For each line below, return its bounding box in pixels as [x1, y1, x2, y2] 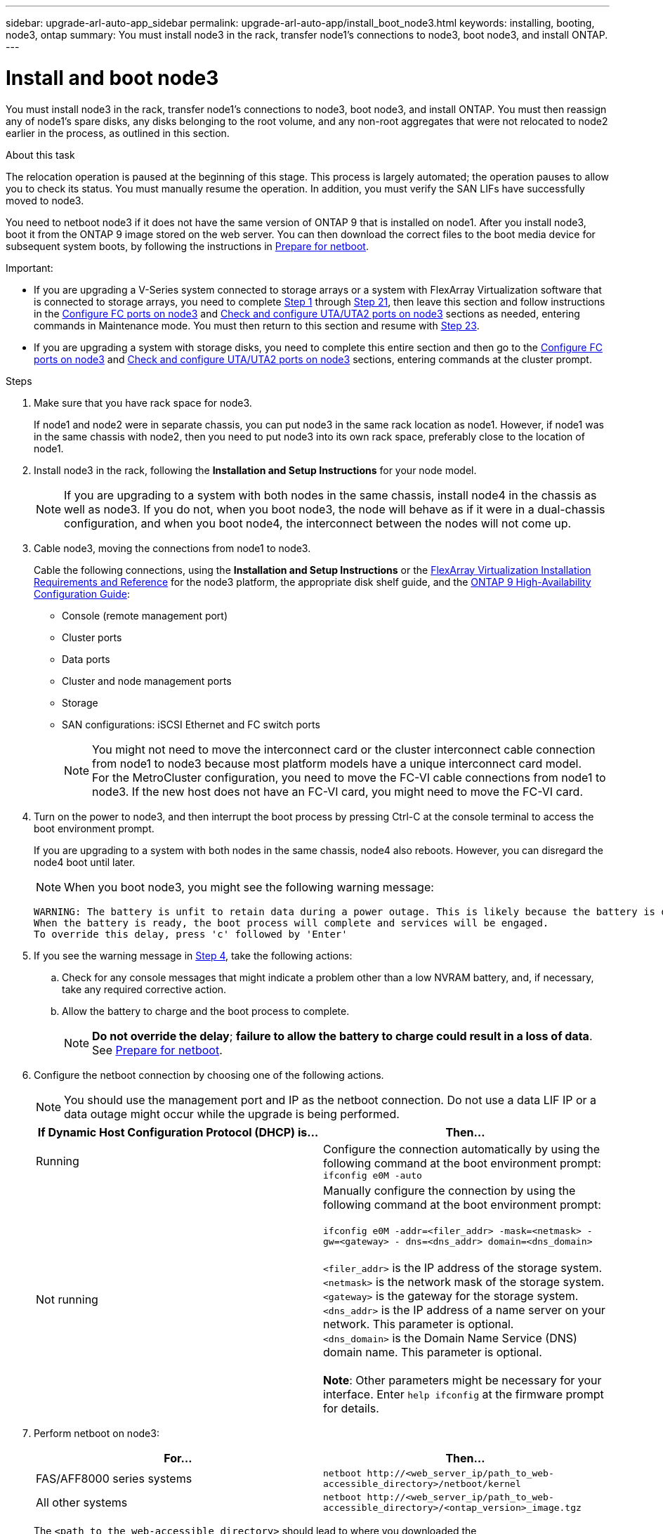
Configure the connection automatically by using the [323, 1141, 600, 1156]
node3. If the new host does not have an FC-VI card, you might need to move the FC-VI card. [92, 784, 583, 799]
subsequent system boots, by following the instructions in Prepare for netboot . [6, 240, 369, 252]
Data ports [62, 653, 110, 665]
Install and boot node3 [6, 65, 219, 90]
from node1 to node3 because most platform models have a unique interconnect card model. [92, 756, 582, 771]
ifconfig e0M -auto [323, 1169, 422, 1181]
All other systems [36, 1495, 128, 1509]
